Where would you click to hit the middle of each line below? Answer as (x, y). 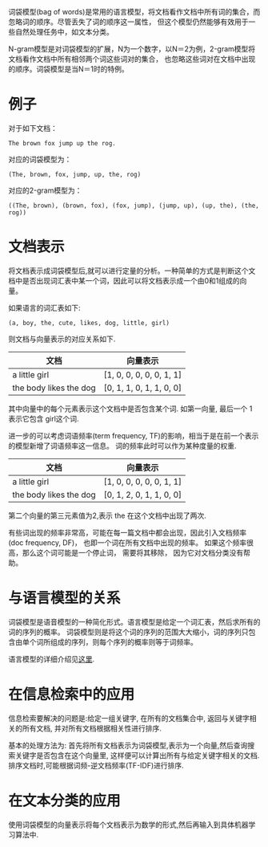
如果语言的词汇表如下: (45, 307)
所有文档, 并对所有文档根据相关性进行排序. (92, 728)
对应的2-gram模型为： (45, 190)
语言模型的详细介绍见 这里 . (52, 659)
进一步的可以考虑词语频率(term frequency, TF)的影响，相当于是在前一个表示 (134, 435)
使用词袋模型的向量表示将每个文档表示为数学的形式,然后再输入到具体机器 (129, 825)
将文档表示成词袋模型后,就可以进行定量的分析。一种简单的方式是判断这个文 (132, 271)
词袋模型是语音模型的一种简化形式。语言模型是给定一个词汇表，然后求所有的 (134, 621)
